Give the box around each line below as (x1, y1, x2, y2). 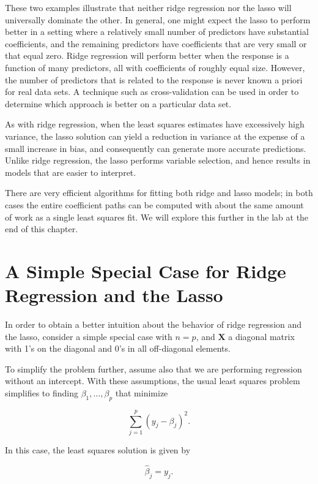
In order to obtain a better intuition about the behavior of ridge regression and (5, 318, 302, 330)
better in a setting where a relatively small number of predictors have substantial (5, 25, 309, 38)
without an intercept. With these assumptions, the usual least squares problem (5, 374, 300, 387)
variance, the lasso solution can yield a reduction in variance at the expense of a (5, 129, 305, 142)
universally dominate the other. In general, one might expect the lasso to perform (5, 13, 311, 26)
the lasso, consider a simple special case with (5, 330, 172, 342)
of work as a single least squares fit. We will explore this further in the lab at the (5, 210, 309, 223)
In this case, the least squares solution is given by (5, 443, 191, 456)
